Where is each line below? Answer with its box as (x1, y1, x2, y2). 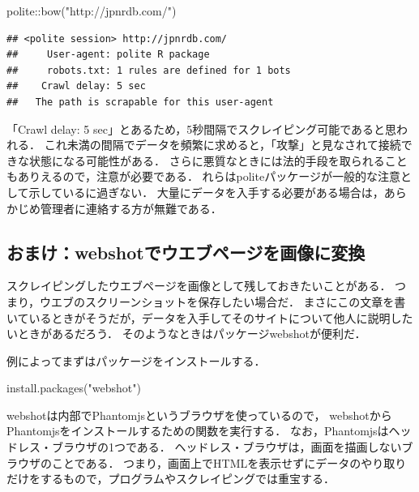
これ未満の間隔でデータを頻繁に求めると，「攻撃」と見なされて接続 (44, 136, 401, 153)
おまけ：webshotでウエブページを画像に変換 (6, 239, 366, 264)
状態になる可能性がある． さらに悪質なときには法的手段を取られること (28, 152, 408, 169)
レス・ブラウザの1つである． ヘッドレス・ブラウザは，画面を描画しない (17, 439, 402, 456)
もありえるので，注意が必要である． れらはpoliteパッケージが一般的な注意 (6, 168, 400, 185)
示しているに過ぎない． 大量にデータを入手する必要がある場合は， (28, 183, 384, 200)
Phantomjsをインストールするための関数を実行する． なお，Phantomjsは (6, 422, 389, 439)
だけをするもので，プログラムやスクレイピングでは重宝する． (6, 470, 336, 487)
